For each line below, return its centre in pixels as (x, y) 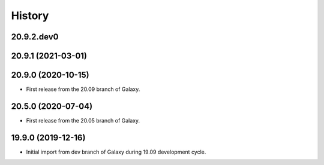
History (30, 16)
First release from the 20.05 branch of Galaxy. (83, 120)
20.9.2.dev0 (35, 37)
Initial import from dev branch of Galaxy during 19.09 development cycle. (116, 152)
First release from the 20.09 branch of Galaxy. (83, 89)
